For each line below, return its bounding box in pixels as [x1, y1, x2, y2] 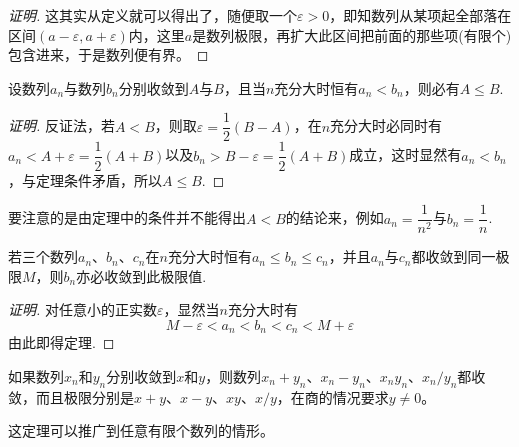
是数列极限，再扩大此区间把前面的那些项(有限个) [192, 24, 512, 45]
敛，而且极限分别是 [8, 386, 134, 407]
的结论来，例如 [285, 207, 384, 228]
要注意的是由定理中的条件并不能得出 [8, 207, 246, 228]
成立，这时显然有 [349, 144, 462, 165]
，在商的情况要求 [276, 386, 389, 407]
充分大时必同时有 [330, 115, 443, 136]
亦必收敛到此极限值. [76, 265, 207, 286]
